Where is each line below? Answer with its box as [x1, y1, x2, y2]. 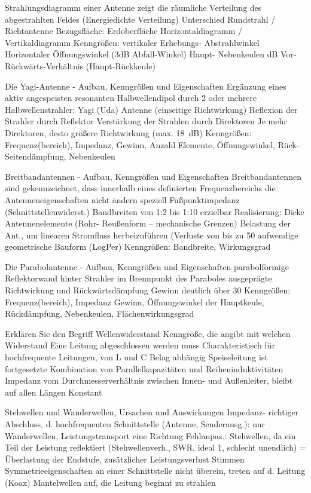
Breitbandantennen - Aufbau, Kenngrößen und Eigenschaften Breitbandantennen [5, 170, 301, 182]
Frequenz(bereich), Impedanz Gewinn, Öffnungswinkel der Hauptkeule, [5, 295, 264, 308]
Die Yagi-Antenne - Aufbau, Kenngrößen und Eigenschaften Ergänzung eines [5, 79, 286, 92]
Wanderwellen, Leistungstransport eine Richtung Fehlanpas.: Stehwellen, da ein [5, 429, 296, 442]
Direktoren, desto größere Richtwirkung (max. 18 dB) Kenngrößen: [5, 126, 252, 139]
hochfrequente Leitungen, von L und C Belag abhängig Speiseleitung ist [5, 351, 268, 363]
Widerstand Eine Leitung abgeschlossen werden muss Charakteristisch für [5, 339, 275, 351]
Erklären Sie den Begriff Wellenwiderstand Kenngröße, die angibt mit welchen [5, 327, 291, 339]
